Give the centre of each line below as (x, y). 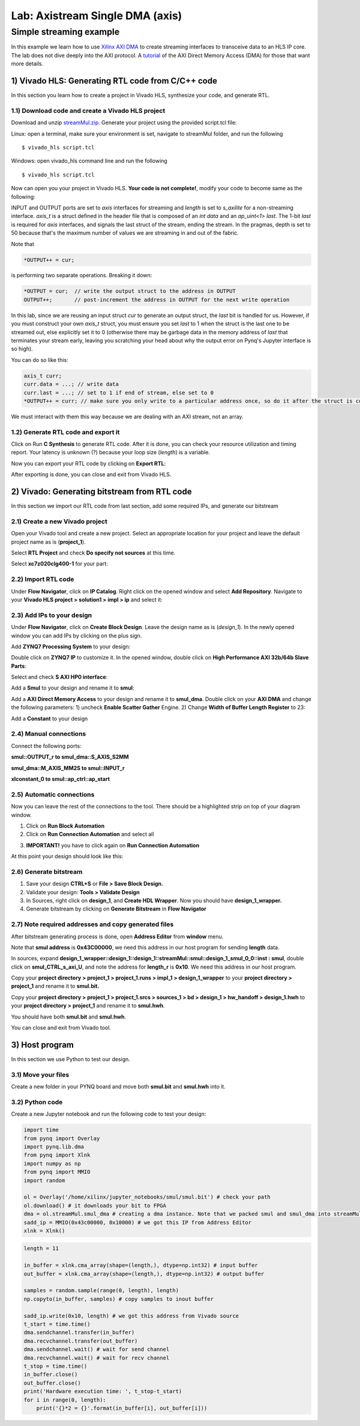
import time (41, 1130)
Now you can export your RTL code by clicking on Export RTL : (88, 463)
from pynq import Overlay (62, 1138)
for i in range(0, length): (65, 1400)
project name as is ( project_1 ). (49, 542)
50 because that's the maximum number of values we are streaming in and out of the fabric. (125, 233)
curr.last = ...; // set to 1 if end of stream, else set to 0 (119, 393)
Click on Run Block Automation (65, 826)
